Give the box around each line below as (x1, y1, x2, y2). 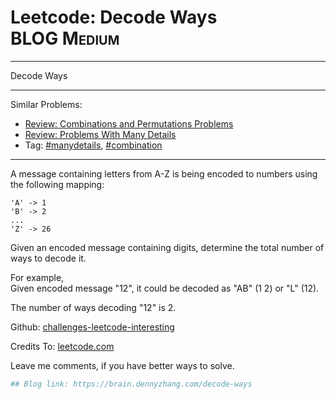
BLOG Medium (10, 27, 120, 50)
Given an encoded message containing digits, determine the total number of (10, 241, 325, 253)
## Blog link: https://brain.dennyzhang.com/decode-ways (10, 379, 253, 389)
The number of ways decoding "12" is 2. (10, 301, 177, 313)
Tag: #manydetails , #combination (24, 139, 163, 151)
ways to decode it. (10, 252, 87, 264)
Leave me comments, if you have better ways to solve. (10, 359, 235, 371)
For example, (10, 271, 65, 283)
